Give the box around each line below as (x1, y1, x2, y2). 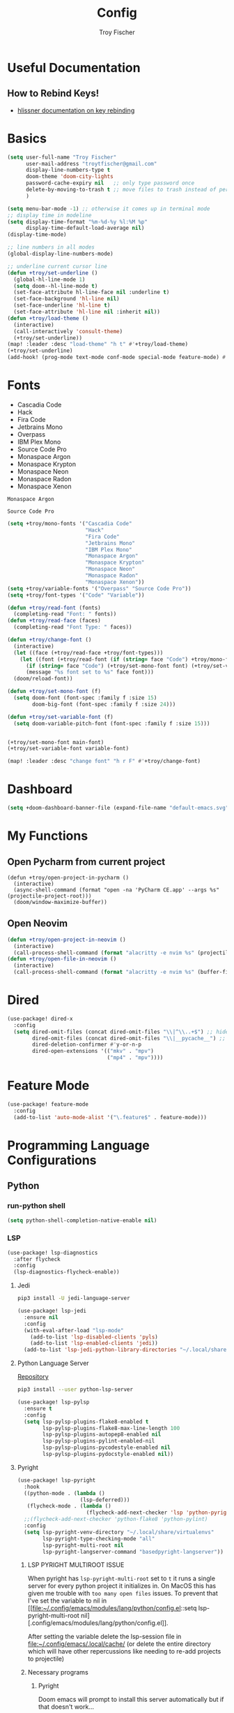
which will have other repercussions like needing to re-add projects (27, 1647, 221, 1656)
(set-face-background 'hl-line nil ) (13, 296, 120, 302)
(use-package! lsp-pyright (17, 1476, 96, 1484)
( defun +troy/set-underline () (7, 269, 98, 277)
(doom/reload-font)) (13, 676, 73, 683)
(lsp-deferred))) (79, 1496, 130, 1503)
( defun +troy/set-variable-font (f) (7, 713, 114, 720)
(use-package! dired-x (7, 1015, 73, 1022)
